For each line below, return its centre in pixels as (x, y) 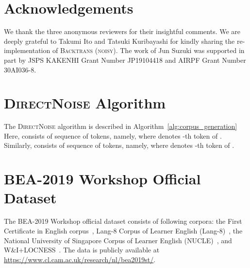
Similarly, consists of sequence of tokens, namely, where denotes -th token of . (119, 145)
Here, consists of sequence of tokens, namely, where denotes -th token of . (113, 135)
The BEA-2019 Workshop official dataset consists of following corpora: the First (123, 221)
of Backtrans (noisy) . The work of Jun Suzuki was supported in (148, 50)
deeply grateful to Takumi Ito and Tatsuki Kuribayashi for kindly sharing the (119, 41)
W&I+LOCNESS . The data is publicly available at (82, 250)
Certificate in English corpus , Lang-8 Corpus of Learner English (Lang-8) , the (123, 230)
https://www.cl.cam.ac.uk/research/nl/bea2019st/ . (80, 259)
